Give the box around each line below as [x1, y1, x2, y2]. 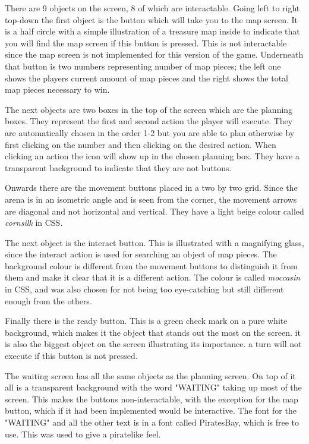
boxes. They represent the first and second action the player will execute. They [5, 115, 293, 127]
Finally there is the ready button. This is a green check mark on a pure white [5, 314, 288, 327]
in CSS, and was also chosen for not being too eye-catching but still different [5, 283, 284, 295]
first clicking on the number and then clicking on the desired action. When [5, 138, 276, 150]
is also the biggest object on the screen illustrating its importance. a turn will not [5, 338, 302, 350]
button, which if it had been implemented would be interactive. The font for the [5, 404, 297, 417]
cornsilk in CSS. [5, 216, 63, 229]
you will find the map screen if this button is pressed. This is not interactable [5, 36, 287, 49]
